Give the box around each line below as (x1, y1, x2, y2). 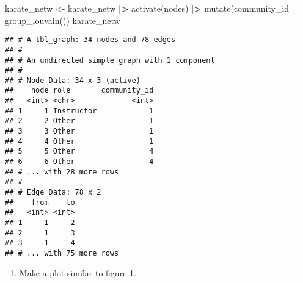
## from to (5, 198, 75, 207)
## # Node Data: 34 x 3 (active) (5, 76, 141, 85)
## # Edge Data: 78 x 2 (5, 188, 101, 197)
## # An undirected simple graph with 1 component (5, 56, 215, 65)
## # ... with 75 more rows (5, 248, 119, 257)
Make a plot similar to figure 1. (19, 266, 136, 279)
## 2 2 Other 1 (5, 116, 154, 126)
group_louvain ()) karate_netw (5, 13, 120, 26)
